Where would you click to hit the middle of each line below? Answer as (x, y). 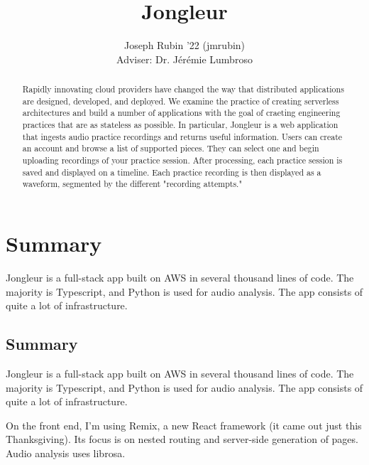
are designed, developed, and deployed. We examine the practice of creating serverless (181, 101)
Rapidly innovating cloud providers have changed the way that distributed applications (183, 89)
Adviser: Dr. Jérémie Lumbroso (184, 59)
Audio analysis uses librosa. (66, 453)
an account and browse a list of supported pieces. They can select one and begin (171, 148)
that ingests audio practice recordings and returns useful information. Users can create (182, 136)
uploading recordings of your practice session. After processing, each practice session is (182, 160)
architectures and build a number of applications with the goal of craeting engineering (181, 113)
